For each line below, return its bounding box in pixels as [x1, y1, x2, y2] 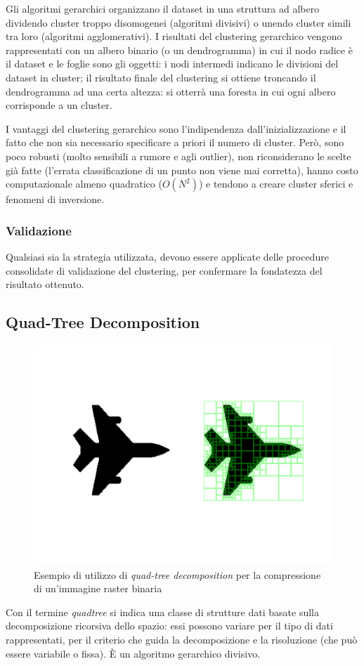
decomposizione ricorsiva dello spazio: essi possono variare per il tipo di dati [6, 618, 333, 633]
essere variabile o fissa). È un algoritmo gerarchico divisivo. [6, 646, 261, 660]
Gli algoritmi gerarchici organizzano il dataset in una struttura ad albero [6, 1, 320, 15]
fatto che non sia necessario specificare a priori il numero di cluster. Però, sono [6, 135, 344, 150]
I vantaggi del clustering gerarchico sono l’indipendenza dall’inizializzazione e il [6, 121, 346, 136]
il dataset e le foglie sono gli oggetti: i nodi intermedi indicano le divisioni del [6, 56, 339, 71]
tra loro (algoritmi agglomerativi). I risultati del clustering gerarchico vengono [6, 29, 342, 44]
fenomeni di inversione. [6, 192, 105, 207]
